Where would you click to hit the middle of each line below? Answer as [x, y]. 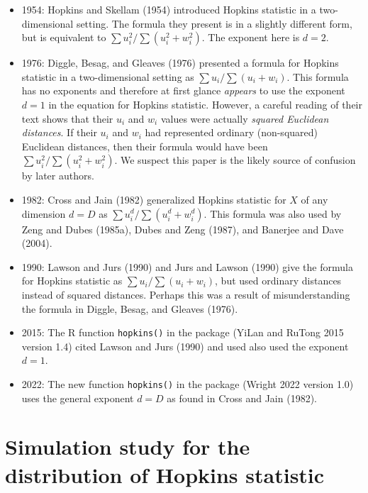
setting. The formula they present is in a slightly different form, [214, 23]
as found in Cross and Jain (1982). [242, 398]
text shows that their [67, 118]
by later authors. [58, 176]
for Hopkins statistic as [72, 281]
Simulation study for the [128, 447]
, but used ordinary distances [278, 281]
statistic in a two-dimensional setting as [108, 76]
